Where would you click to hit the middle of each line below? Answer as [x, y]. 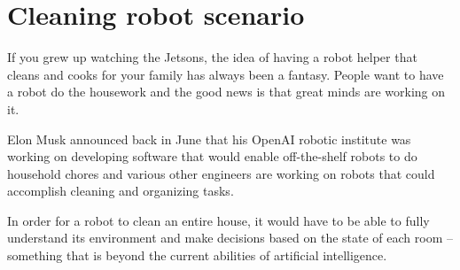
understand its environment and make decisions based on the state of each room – [230, 238]
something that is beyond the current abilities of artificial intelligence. [197, 255]
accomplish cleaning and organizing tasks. [121, 191]
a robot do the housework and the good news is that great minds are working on [226, 92]
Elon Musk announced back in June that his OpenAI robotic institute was [209, 139]
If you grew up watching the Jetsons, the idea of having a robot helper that [212, 57]
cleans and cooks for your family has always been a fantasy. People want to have [226, 74]
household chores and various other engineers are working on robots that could [221, 173]
